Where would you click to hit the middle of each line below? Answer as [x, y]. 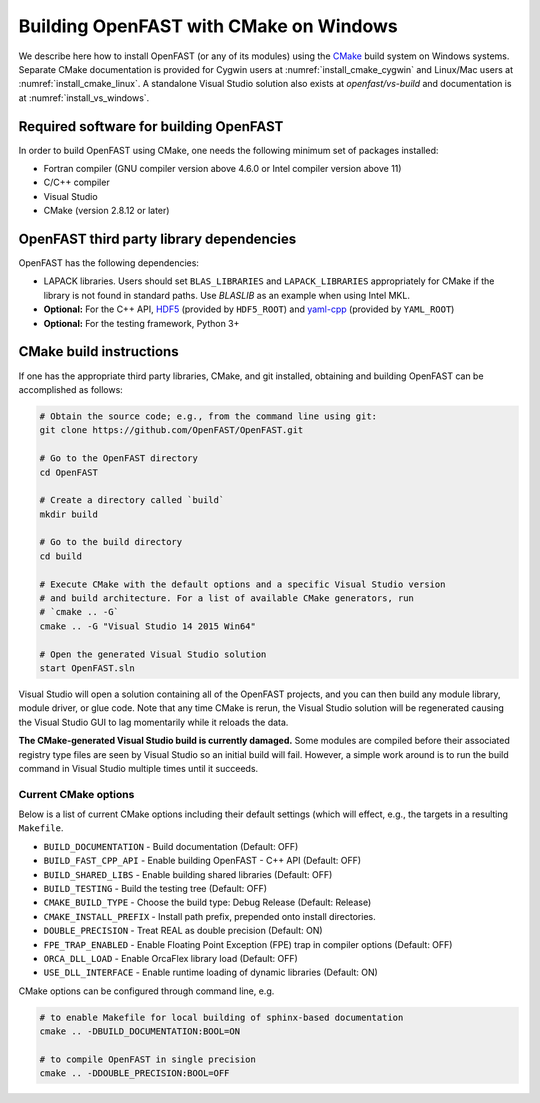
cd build [61, 556]
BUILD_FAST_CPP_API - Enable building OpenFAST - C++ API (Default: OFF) [202, 861]
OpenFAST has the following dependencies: [109, 263]
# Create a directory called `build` [132, 500]
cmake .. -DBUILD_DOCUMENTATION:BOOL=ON [139, 1031]
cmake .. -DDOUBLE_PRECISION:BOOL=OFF [134, 1073]
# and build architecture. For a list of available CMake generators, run [227, 598]
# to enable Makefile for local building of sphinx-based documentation [221, 1017]
